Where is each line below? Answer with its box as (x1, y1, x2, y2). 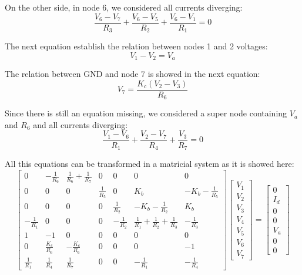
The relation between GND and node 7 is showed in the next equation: (5, 68, 260, 80)
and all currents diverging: (33, 118, 128, 130)
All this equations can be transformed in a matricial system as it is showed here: (5, 157, 294, 169)
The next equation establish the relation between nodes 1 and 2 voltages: (5, 40, 268, 52)
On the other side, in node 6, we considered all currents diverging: (5, 1, 243, 13)
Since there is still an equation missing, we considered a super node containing (5, 107, 287, 119)
